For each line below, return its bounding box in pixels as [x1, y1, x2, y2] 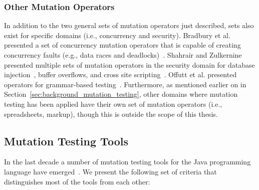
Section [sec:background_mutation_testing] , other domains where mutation [4, 89, 238, 99]
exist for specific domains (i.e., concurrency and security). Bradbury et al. [4, 30, 230, 40]
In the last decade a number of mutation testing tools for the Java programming [4, 156, 251, 167]
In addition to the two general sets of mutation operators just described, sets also [4, 20, 254, 31]
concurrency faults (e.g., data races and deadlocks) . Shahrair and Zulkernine [4, 50, 242, 60]
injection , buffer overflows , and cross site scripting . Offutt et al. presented [4, 69, 237, 80]
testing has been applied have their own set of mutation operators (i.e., [4, 98, 222, 109]
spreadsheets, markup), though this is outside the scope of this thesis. [4, 108, 218, 119]
